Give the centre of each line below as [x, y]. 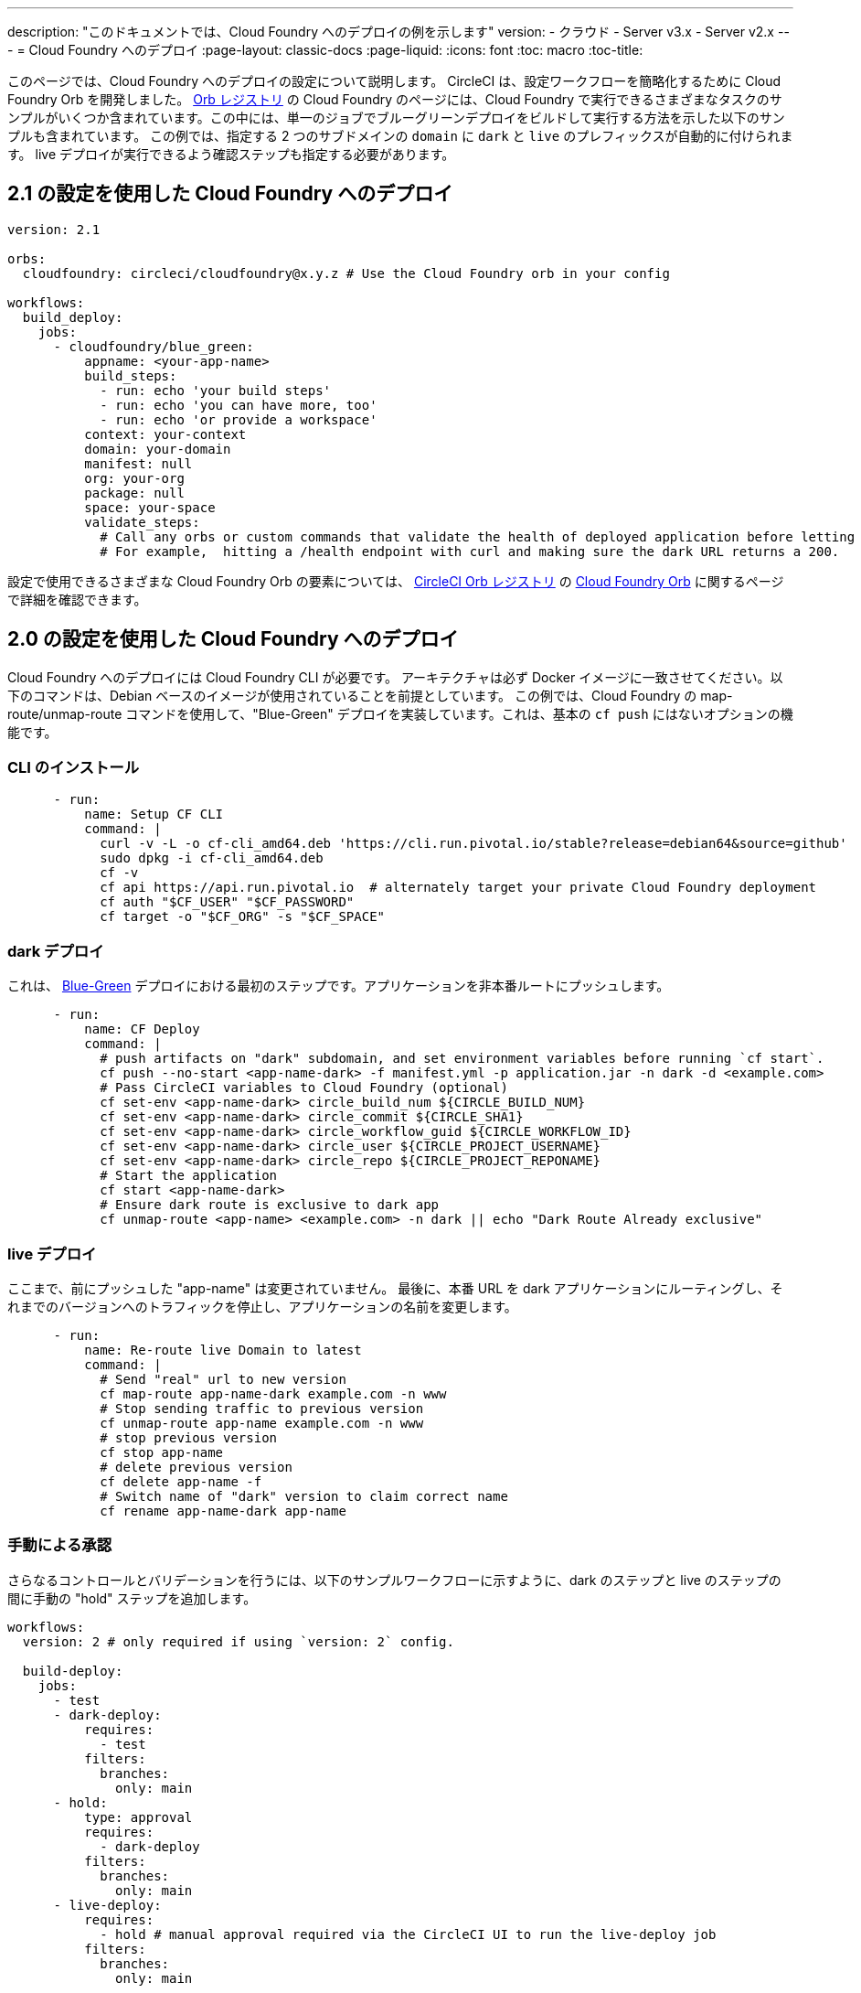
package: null [134, 493]
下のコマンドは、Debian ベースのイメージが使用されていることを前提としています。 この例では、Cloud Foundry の [352, 695]
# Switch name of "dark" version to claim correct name [304, 1496]
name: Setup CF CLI [154, 814]
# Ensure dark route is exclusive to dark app [270, 1205]
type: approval [138, 1817]
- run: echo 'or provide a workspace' [239, 419]
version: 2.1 [54, 229]
